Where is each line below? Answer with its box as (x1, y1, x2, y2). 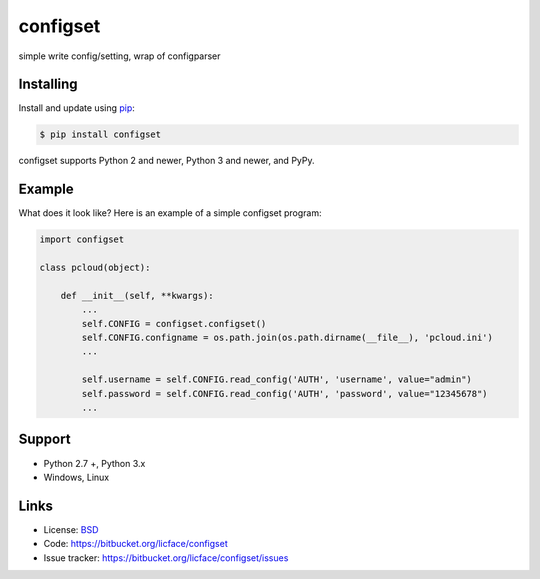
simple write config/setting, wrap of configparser (18, 50, 221, 62)
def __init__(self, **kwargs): (60, 290, 214, 301)
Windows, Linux (43, 471, 110, 483)
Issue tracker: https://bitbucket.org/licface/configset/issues (43, 551, 289, 564)
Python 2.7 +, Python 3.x (43, 457, 146, 469)
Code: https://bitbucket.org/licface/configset (43, 538, 229, 550)
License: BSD (43, 523, 99, 535)
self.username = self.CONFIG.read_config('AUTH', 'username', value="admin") (81, 374, 472, 385)
